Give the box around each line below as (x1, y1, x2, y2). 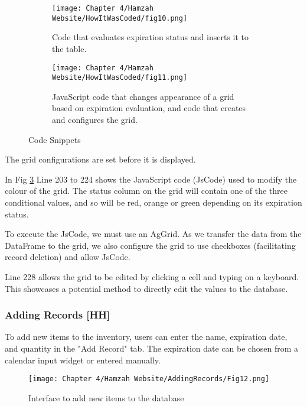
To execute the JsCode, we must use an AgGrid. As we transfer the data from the (5, 228, 302, 240)
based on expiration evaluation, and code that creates (52, 102, 246, 114)
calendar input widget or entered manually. (5, 353, 161, 366)
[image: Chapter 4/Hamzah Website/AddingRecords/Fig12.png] (28, 375, 270, 384)
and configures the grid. (52, 113, 138, 125)
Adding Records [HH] (5, 307, 110, 322)
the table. (52, 42, 87, 54)
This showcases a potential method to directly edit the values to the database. (5, 282, 288, 294)
